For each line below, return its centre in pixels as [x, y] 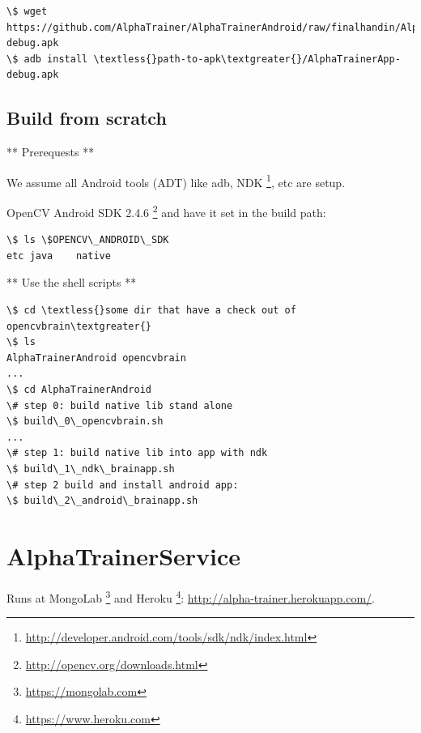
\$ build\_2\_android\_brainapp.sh [102, 501]
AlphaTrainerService [124, 555]
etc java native [59, 256]
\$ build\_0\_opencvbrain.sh [85, 422]
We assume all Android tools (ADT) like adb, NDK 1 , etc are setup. [176, 181]
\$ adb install [47, 59]
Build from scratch [87, 118]
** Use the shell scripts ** [72, 282]
